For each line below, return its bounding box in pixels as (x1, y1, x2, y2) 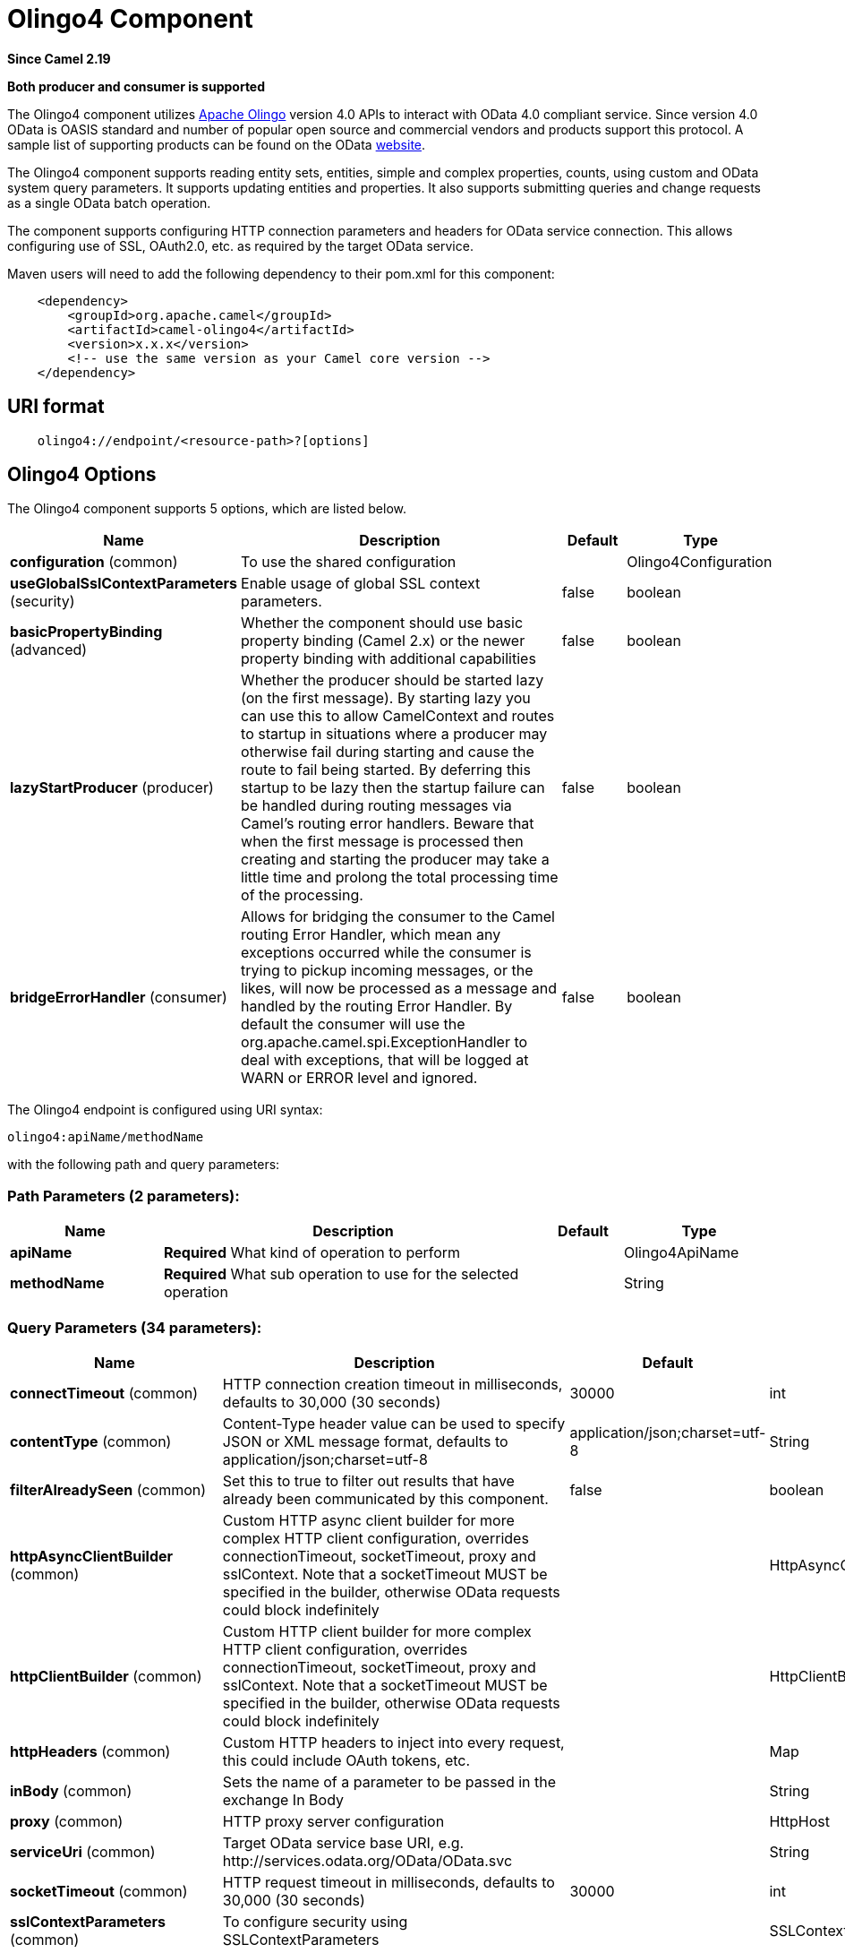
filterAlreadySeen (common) (10, 1480, 207, 1499)
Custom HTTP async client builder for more (222, 1510, 515, 1529)
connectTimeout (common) (10, 1383, 199, 1402)
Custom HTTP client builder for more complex (222, 1622, 532, 1640)
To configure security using (222, 1912, 408, 1931)
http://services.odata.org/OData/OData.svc (222, 1851, 513, 1870)
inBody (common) (10, 1781, 132, 1800)
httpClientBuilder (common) (10, 1666, 202, 1685)
